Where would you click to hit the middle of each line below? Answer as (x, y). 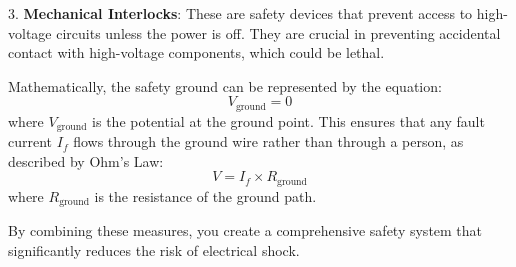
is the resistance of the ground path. (205, 195)
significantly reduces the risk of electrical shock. (154, 249)
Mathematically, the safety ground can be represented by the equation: (225, 85)
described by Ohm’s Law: (86, 160)
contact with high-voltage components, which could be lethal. (196, 52)
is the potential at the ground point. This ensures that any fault (288, 120)
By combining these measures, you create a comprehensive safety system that (245, 230)
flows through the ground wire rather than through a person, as (268, 141)
